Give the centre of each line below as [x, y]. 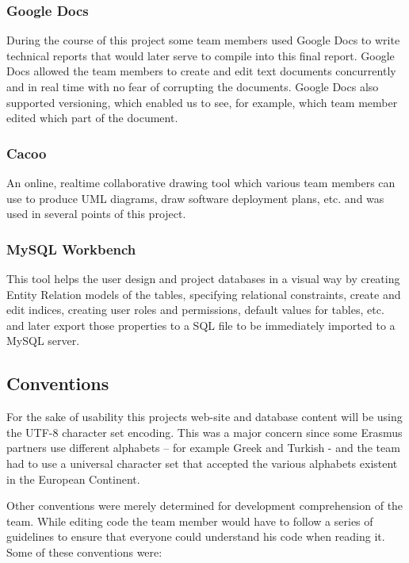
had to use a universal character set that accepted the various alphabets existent [202, 463]
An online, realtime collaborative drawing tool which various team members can [201, 182]
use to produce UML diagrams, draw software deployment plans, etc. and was [195, 198]
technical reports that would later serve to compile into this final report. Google [201, 55]
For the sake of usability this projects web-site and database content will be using [204, 417]
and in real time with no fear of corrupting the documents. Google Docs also [193, 86]
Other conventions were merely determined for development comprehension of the [205, 506]
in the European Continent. [73, 479]
